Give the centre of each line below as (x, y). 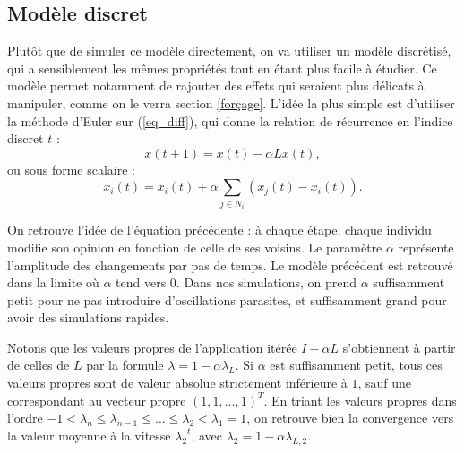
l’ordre (25, 418)
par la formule (125, 365)
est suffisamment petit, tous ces (356, 365)
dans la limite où (53, 282)
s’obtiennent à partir (399, 347)
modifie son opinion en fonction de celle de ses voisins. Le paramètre (195, 247)
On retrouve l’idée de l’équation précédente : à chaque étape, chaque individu (219, 230)
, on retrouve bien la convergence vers (350, 418)
